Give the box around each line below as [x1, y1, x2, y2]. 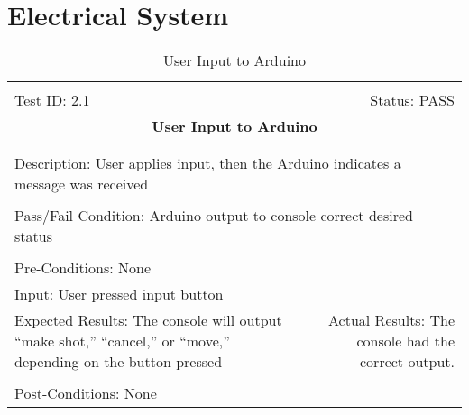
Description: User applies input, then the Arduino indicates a [14, 152, 401, 174]
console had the [356, 330, 455, 352]
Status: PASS [370, 89, 455, 111]
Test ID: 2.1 [14, 89, 90, 111]
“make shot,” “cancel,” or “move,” [14, 330, 230, 352]
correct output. [360, 351, 455, 373]
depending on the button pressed [14, 351, 223, 373]
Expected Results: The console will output [14, 309, 282, 331]
